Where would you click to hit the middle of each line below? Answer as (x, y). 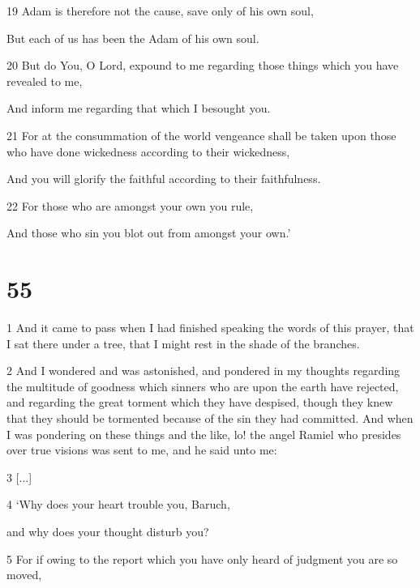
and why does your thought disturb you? (108, 531)
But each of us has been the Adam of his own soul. (133, 38)
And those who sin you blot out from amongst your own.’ (149, 233)
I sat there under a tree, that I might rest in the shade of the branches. (183, 343)
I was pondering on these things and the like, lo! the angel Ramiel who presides (204, 434)
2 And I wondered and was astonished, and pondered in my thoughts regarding (204, 371)
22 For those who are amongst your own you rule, (130, 205)
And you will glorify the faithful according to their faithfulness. (164, 179)
